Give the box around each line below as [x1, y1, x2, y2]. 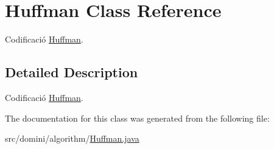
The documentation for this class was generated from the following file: [5, 111, 270, 124]
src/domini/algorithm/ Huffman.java [5, 132, 139, 145]
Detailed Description [5, 63, 138, 81]
